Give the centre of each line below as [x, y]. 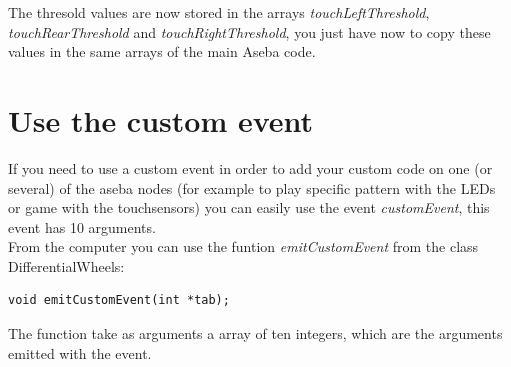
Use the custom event [161, 119]
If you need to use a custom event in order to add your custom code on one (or [250, 167]
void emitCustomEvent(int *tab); [119, 300]
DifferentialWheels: [66, 265]
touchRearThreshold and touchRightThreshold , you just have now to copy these [249, 31]
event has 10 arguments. [82, 226]
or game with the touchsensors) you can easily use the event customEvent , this [249, 207]
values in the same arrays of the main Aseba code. [162, 51]
